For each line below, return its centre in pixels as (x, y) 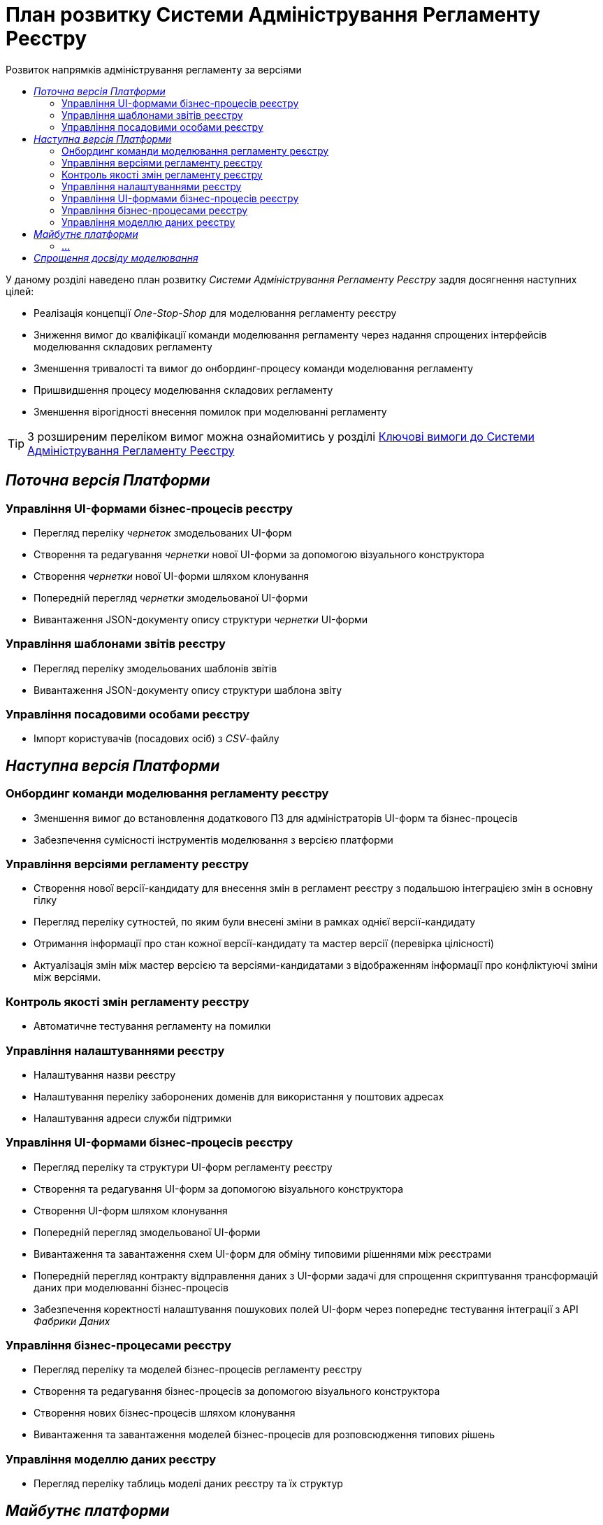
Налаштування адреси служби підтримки (133, 1118)
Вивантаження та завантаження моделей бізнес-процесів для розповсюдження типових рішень (264, 1435)
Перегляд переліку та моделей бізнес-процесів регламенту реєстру (198, 1370)
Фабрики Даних (72, 1321)
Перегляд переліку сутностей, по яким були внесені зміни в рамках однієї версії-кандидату (255, 922)
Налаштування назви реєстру (105, 1074)
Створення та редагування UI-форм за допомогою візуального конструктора (219, 1189)
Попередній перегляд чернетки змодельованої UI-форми (171, 597)
